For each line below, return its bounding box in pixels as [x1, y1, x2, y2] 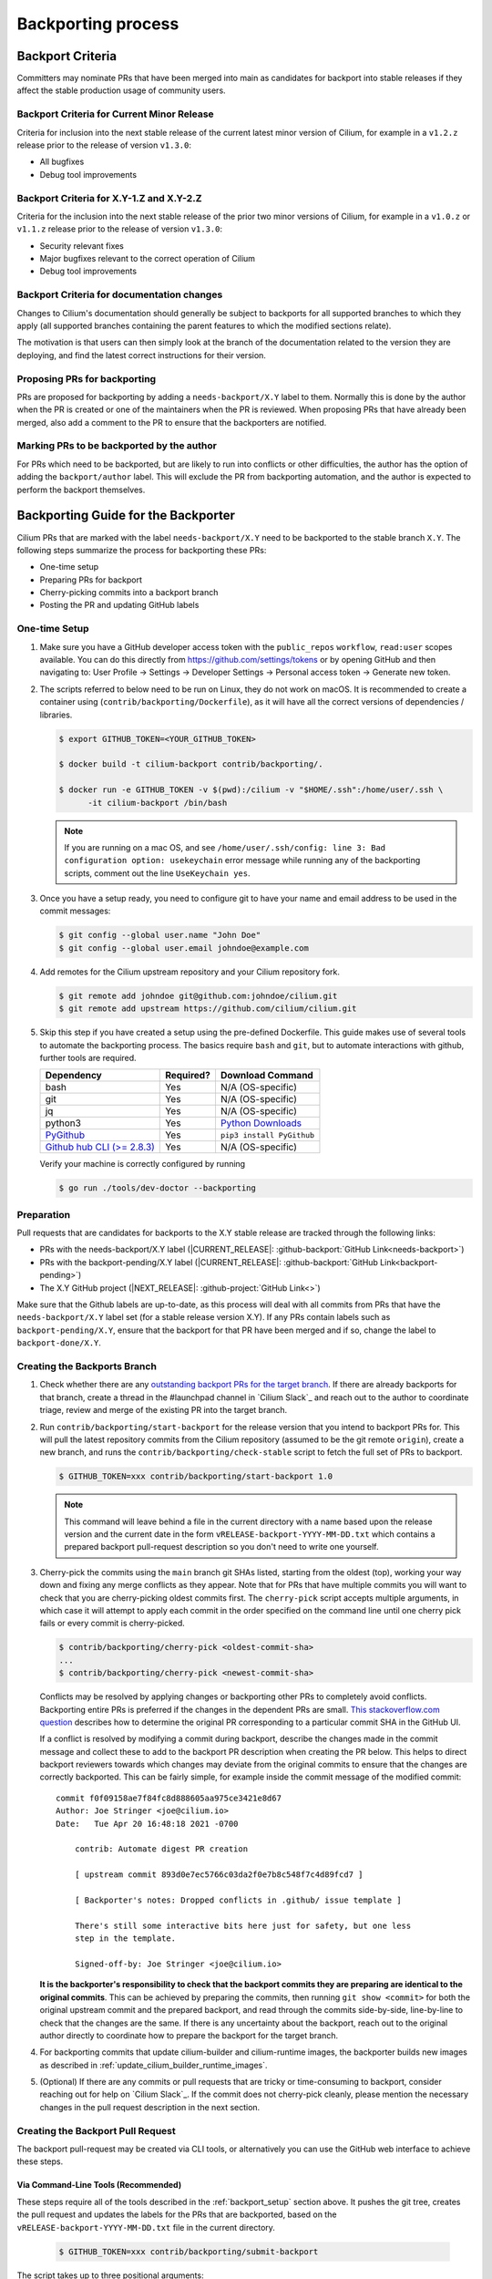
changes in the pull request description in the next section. [39, 2101, 261, 2112]
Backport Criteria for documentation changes [16, 288, 223, 301]
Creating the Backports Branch [16, 1359, 157, 1372]
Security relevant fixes [39, 240, 125, 251]
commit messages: [39, 905, 111, 916]
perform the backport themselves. [16, 484, 146, 495]
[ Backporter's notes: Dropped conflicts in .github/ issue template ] [74, 1894, 402, 1905]
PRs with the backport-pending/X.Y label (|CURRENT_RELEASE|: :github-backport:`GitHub [39, 1256, 378, 1267]
